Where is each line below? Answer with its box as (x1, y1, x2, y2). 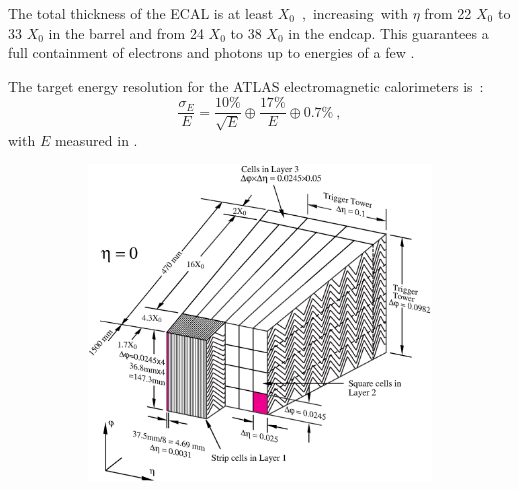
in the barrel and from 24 (48, 22, 204, 43)
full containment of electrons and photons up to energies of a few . (8, 42, 415, 63)
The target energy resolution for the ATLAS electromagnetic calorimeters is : (8, 75, 484, 96)
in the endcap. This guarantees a (288, 22, 489, 43)
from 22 (424, 3, 472, 23)
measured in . (54, 129, 138, 150)
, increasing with (302, 3, 408, 23)
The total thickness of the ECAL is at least (8, 3, 274, 23)
